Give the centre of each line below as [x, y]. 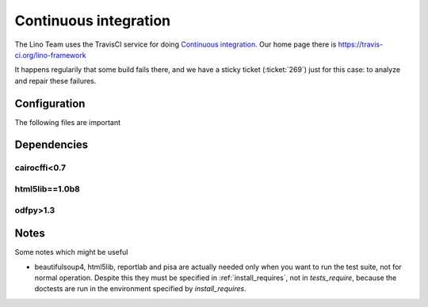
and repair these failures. [55, 81]
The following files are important [68, 122]
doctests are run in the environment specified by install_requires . [140, 289]
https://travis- [361, 44]
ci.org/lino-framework [50, 55]
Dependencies [52, 145]
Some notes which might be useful [71, 252]
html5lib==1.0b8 [48, 188]
